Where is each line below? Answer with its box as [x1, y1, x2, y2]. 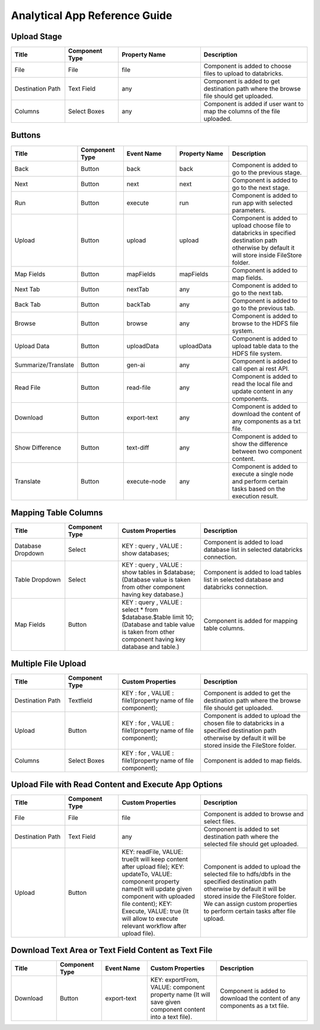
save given [150, 997, 181, 1006]
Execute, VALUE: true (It [121, 907, 189, 915]
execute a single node [232, 469, 293, 478]
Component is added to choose [203, 62, 292, 71]
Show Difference [14, 443, 62, 452]
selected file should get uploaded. [203, 840, 299, 848]
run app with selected [232, 199, 293, 207]
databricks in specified [232, 228, 296, 237]
